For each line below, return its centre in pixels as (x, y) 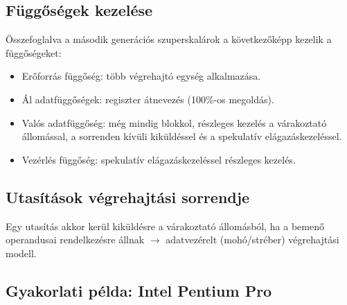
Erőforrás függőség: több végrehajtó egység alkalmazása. (141, 76)
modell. (21, 253)
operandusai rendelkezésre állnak (75, 239)
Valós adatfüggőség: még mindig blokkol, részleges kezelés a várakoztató (174, 122)
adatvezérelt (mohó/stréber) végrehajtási (252, 239)
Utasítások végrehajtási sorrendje (128, 197)
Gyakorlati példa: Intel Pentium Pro (139, 290)
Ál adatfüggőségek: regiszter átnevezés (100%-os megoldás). (148, 99)
